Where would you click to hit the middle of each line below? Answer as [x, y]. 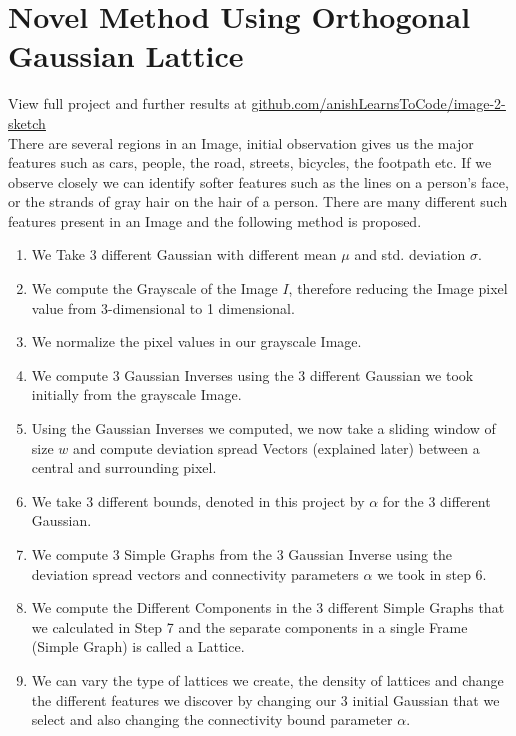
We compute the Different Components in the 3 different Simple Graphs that [268, 607]
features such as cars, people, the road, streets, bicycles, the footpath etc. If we [250, 162]
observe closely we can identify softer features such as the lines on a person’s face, [258, 181]
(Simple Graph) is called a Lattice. [138, 646]
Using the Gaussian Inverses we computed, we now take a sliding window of [263, 428]
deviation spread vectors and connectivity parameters [195, 573]
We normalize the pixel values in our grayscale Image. [196, 341]
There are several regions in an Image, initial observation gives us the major [241, 142]
